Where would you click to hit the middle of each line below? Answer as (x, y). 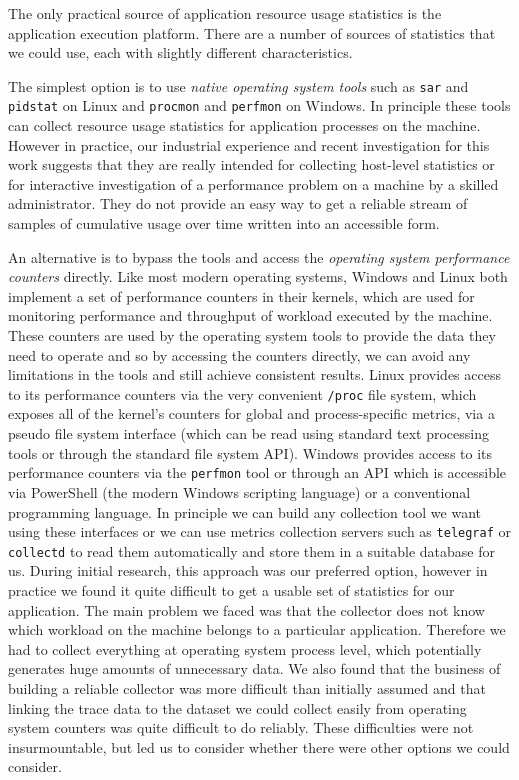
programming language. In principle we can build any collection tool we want (245, 511)
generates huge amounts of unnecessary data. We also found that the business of (254, 668)
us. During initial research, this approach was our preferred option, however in (248, 570)
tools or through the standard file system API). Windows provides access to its (250, 452)
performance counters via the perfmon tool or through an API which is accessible (257, 472)
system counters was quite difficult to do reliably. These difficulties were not (241, 727)
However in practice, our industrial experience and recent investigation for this (249, 144)
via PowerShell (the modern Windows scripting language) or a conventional (239, 491)
